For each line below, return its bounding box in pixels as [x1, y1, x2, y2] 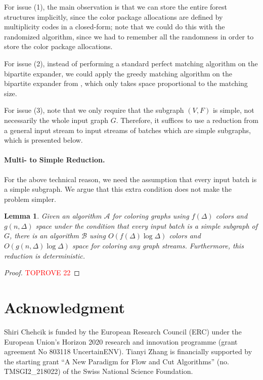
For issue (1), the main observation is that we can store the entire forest [4, 2, 228, 12]
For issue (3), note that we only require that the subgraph [4, 105, 184, 115]
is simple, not [212, 105, 254, 115]
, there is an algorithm [10, 230, 79, 241]
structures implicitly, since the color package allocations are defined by [4, 11, 223, 22]
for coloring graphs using [112, 210, 189, 221]
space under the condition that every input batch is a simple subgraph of [35, 220, 258, 231]
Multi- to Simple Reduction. [4, 154, 105, 165]
